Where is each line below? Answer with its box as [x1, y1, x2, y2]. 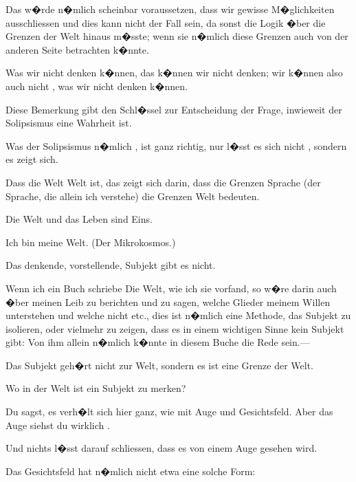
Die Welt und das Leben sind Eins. [5, 212, 153, 226]
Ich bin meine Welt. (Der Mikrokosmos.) [5, 234, 176, 249]
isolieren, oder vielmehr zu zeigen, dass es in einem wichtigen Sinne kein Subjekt [5, 321, 344, 336]
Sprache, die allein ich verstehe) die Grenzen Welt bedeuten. [5, 188, 260, 203]
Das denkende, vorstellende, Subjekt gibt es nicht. [5, 258, 216, 272]
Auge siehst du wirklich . [5, 417, 110, 432]
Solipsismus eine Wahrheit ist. [5, 116, 132, 130]
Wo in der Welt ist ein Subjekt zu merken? [5, 381, 186, 395]
